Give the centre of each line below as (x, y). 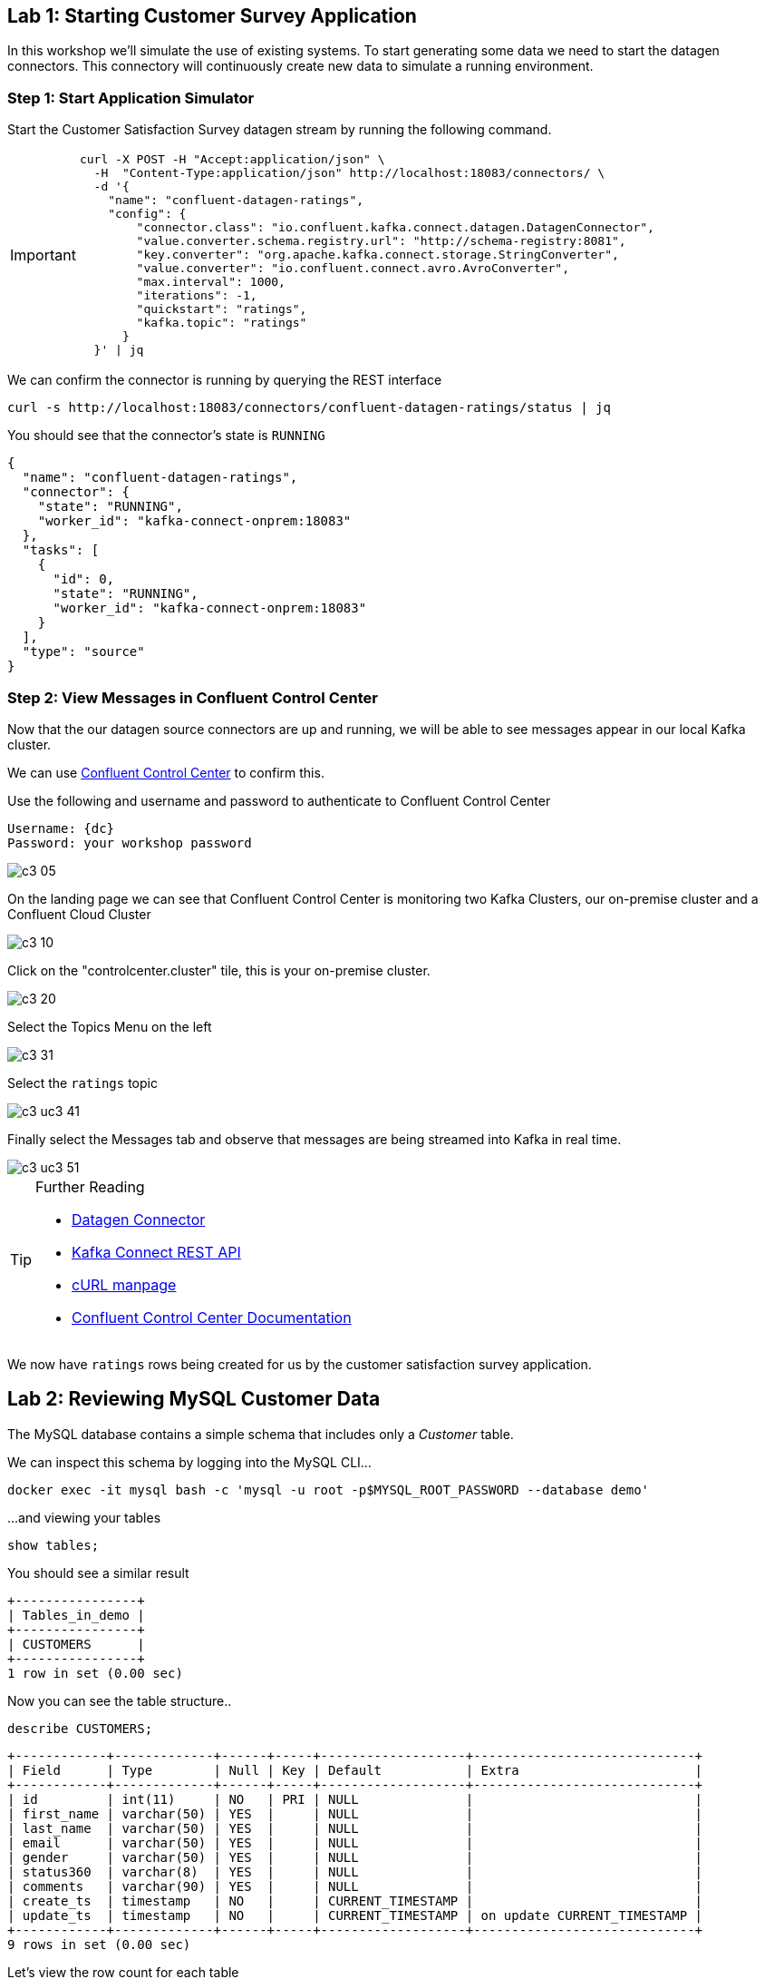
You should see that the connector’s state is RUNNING (166, 436)
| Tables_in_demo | (76, 1615)
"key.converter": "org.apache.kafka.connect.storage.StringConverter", (378, 255)
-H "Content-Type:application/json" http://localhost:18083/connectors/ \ (349, 173)
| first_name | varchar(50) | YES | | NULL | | (355, 1813)
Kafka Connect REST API (156, 1252)
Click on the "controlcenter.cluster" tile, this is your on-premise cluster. (219, 970)
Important (43, 255)
